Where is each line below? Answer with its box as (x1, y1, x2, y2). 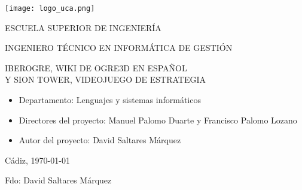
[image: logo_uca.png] (5, 4, 95, 13)
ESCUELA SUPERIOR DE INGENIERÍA (5, 21, 161, 34)
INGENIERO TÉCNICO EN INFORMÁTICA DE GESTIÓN (5, 41, 233, 54)
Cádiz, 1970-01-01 (5, 153, 70, 166)
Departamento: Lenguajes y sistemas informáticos (19, 94, 201, 106)
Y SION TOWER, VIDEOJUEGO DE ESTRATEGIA (5, 73, 206, 86)
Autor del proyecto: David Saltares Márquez (19, 134, 181, 146)
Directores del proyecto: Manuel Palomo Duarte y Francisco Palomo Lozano (19, 113, 297, 126)
